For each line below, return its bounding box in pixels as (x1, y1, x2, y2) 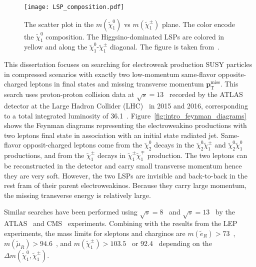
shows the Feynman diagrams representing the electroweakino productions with (4, 120, 247, 130)
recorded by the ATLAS (169, 89, 243, 99)
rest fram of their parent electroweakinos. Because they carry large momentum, (4, 180, 247, 190)
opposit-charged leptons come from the (23, 139, 142, 150)
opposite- (218, 68, 246, 79)
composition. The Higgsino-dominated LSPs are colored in (45, 31, 224, 41)
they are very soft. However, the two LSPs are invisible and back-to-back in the (4, 170, 247, 180)
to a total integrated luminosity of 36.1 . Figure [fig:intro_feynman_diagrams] (4, 110, 246, 120)
